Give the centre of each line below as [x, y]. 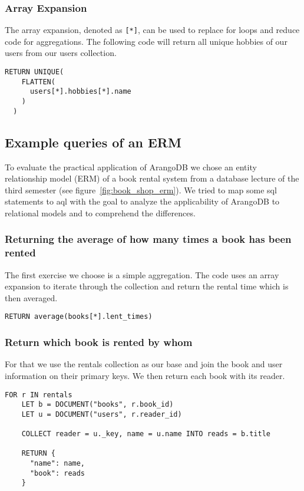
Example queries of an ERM [93, 142]
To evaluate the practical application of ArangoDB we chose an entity [131, 167]
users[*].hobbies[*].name [80, 92]
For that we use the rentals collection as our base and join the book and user [144, 364]
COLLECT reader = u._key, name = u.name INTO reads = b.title [146, 434]
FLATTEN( [38, 82]
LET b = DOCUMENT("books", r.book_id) [98, 405]
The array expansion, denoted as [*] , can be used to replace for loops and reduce [152, 30]
